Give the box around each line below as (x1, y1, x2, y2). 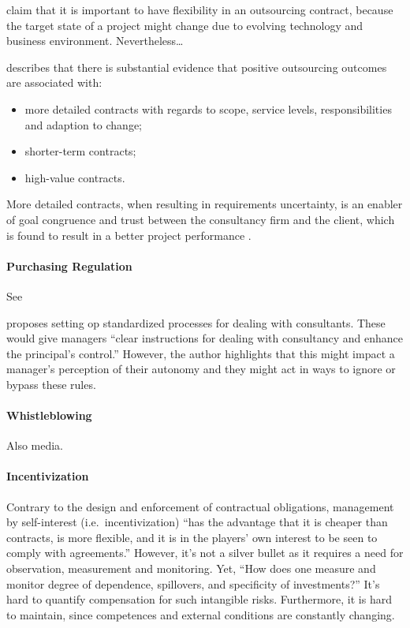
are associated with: (6, 74, 102, 91)
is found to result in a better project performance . (6, 226, 252, 243)
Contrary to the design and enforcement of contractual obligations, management (6, 498, 394, 514)
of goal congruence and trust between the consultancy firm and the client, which (6, 211, 395, 227)
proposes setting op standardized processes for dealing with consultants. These (6, 314, 386, 331)
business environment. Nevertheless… (6, 32, 184, 49)
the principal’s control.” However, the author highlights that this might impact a (6, 345, 395, 361)
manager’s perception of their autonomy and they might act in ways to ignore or (6, 361, 396, 377)
